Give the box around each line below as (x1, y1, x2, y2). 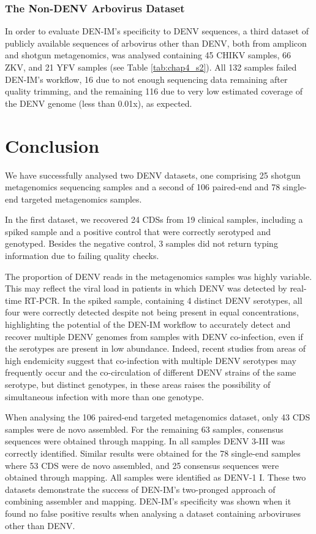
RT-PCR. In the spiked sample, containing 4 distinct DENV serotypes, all (24, 293, 303, 306)
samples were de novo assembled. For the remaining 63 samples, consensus (5, 422, 284, 435)
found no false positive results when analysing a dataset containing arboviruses (5, 506, 301, 519)
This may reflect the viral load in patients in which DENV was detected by (5, 282, 287, 295)
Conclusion (5, 133, 100, 158)
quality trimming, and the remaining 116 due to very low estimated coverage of (5, 85, 303, 98)
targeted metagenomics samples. (21, 192, 142, 205)
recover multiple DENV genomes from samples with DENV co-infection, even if (5, 330, 303, 342)
